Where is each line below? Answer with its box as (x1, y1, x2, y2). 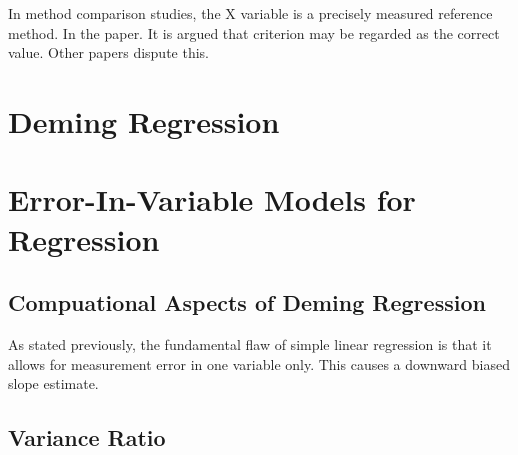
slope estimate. (8, 373, 99, 394)
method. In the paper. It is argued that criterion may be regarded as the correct (8, 22, 500, 43)
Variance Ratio (8, 422, 166, 453)
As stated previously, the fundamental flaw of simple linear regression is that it (8, 333, 492, 354)
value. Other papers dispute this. (8, 42, 209, 63)
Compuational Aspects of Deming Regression (8, 287, 486, 318)
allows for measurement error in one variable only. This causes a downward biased (8, 353, 510, 374)
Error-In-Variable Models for (8, 179, 416, 220)
